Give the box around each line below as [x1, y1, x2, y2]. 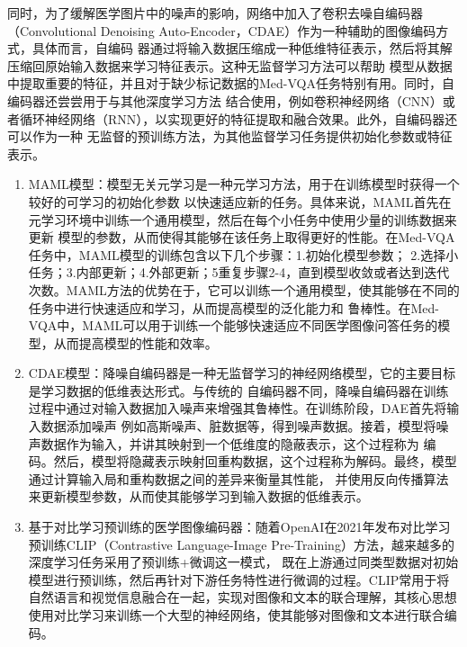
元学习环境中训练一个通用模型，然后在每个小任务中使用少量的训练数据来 [28, 210, 457, 229]
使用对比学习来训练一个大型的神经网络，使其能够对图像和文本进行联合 [28, 606, 445, 624]
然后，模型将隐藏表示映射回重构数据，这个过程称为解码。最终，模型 [53, 452, 457, 471]
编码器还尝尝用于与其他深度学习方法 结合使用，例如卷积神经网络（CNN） [7, 91, 443, 110]
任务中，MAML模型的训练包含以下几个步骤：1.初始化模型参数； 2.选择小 [28, 245, 459, 264]
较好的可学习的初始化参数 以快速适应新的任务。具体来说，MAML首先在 [28, 192, 452, 211]
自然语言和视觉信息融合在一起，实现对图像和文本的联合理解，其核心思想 [28, 588, 457, 607]
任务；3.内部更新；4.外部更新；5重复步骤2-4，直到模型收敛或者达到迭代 [28, 263, 450, 282]
